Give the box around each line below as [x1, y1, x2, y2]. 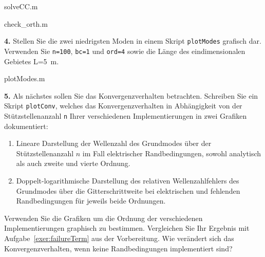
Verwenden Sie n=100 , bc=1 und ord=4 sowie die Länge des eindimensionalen [4, 45, 245, 56]
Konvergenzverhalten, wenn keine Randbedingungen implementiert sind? [4, 243, 233, 253]
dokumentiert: [4, 120, 48, 131]
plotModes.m [4, 73, 45, 84]
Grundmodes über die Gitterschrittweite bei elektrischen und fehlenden [16, 185, 240, 196]
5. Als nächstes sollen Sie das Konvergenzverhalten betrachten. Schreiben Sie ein [4, 90, 258, 101]
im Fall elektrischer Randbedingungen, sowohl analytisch [82, 148, 261, 158]
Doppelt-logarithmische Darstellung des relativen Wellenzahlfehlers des [16, 175, 239, 186]
